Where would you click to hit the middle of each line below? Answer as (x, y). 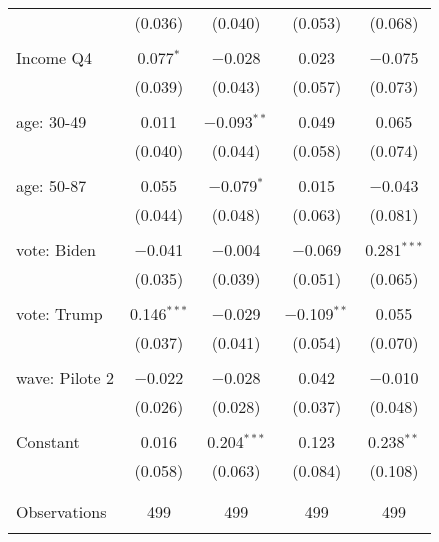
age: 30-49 (51, 121)
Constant (48, 441)
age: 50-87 (51, 185)
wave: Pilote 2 (65, 377)
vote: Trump (59, 313)
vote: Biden (56, 249)
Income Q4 (54, 57)
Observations (61, 511)
